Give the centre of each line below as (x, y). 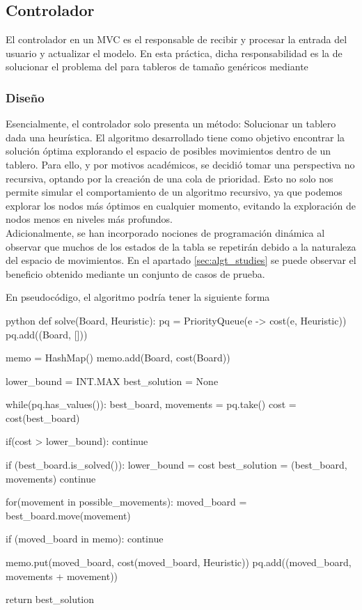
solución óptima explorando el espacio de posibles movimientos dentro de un (168, 151)
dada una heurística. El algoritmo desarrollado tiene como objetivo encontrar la (175, 137)
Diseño (25, 97)
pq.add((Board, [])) (47, 334)
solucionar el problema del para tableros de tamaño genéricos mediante (157, 67)
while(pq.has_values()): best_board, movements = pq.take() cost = (151, 404)
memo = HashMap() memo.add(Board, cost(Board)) (118, 358)
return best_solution (50, 599)
